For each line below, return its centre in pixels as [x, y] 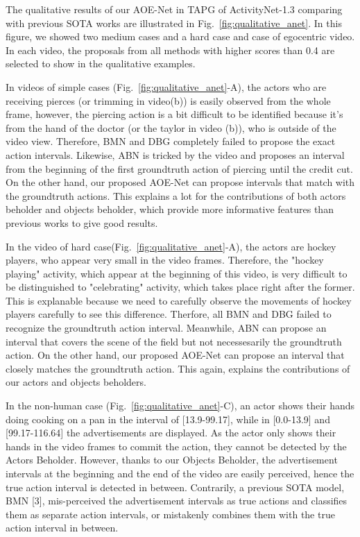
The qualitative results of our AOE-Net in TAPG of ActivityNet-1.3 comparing [174, 9]
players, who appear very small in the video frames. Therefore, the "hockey [165, 260]
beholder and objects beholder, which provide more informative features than [170, 209]
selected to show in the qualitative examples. [101, 63]
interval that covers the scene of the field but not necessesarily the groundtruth [174, 341]
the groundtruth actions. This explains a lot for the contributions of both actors [176, 195]
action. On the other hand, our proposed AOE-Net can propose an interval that [175, 355]
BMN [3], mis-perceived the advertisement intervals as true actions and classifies [177, 501]
